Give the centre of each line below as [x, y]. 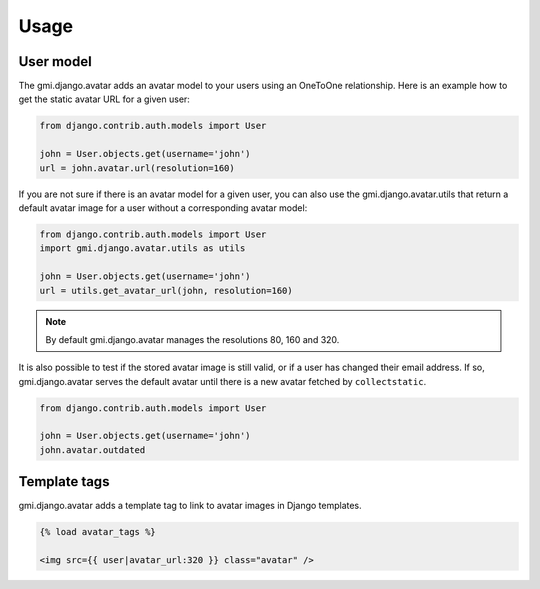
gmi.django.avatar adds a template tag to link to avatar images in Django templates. [190, 506]
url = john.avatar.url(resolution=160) [137, 168]
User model [55, 61]
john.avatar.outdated [92, 449]
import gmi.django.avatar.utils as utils [142, 248]
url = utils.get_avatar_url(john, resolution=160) [166, 290]
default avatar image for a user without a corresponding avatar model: [163, 207]
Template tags [64, 481]
